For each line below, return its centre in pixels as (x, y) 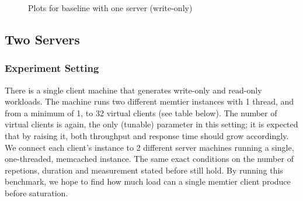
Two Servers (42, 39)
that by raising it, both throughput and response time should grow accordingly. (147, 135)
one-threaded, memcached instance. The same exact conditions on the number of (149, 159)
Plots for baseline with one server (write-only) (110, 8)
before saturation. (36, 193)
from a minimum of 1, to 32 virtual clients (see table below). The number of (141, 112)
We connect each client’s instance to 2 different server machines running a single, (149, 147)
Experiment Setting (52, 68)
